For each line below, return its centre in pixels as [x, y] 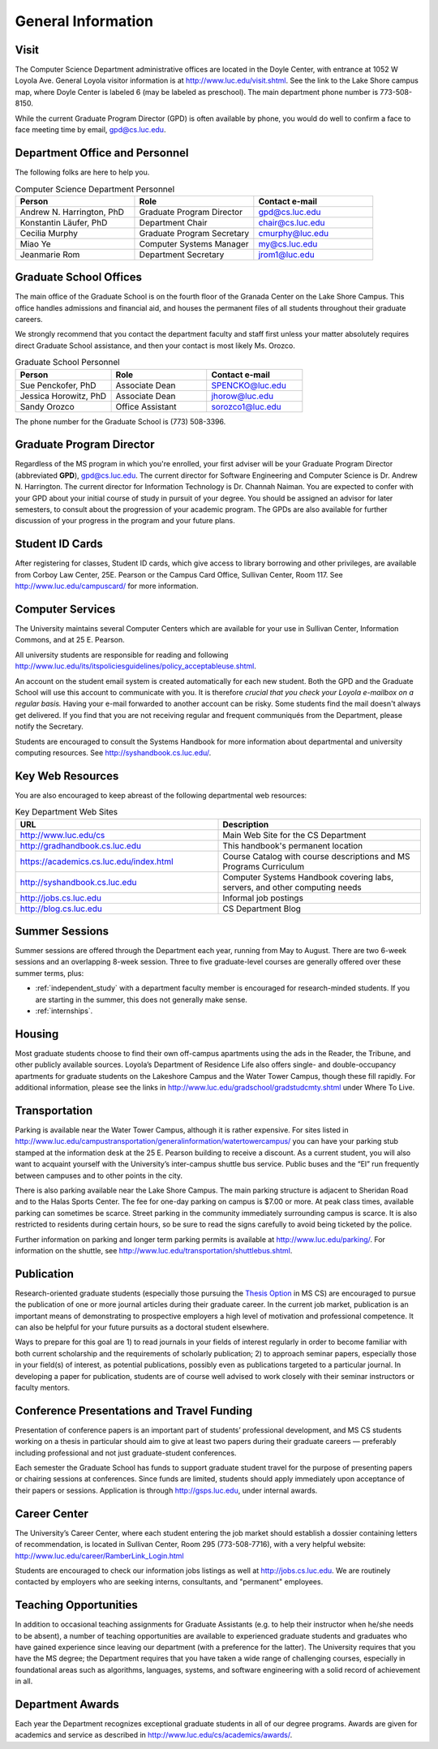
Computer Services [65, 609]
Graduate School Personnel [68, 363]
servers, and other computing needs [292, 887]
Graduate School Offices [78, 277]
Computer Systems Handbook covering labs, [308, 877]
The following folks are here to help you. [82, 172]
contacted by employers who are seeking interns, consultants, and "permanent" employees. [169, 1582]
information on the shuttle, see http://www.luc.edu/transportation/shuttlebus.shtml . [154, 1250]
